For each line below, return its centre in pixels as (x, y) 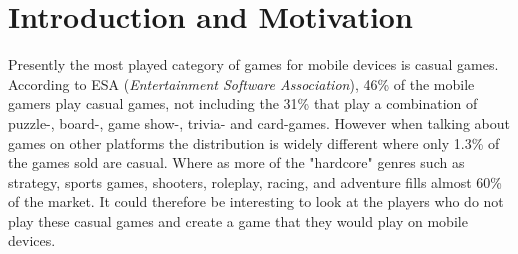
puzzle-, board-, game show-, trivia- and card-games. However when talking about (259, 122)
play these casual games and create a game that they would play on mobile (238, 220)
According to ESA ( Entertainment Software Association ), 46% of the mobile (241, 83)
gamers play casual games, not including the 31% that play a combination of (243, 103)
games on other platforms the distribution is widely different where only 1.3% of (254, 142)
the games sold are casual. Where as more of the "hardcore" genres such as (236, 162)
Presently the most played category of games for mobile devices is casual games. (253, 64)
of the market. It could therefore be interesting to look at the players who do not (256, 201)
